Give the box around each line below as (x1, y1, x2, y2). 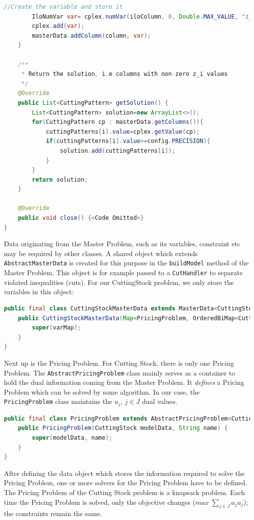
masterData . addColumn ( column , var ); (32, 32, 151, 39)
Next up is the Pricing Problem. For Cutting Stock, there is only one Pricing (4, 357, 234, 368)
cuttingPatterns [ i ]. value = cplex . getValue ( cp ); (45, 128, 200, 135)
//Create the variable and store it (4, 3, 123, 10)
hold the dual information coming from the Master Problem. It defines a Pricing (4, 377, 244, 387)
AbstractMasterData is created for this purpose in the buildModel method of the (4, 258, 249, 268)
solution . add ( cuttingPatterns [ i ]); (60, 147, 175, 154)
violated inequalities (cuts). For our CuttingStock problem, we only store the (4, 277, 234, 287)
